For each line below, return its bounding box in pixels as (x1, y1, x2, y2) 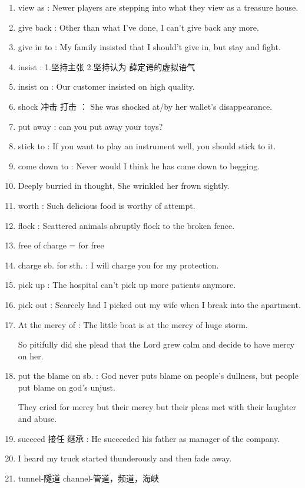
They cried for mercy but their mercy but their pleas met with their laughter (18, 401, 296, 413)
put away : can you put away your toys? (18, 120, 163, 132)
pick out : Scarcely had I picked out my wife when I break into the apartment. (18, 298, 301, 310)
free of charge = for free (18, 239, 104, 251)
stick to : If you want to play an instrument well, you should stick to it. (18, 140, 276, 152)
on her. (18, 349, 44, 362)
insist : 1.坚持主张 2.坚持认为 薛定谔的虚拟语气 (18, 60, 195, 73)
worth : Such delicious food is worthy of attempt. (18, 199, 195, 211)
